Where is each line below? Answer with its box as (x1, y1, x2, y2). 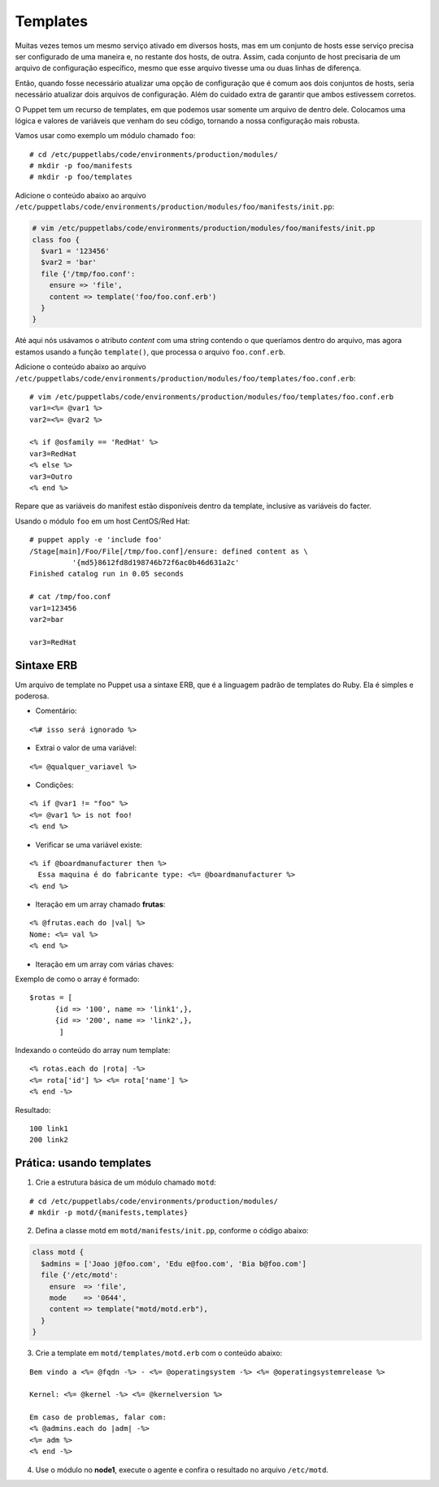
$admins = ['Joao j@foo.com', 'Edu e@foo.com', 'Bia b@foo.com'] (41, 1259, 307, 1268)
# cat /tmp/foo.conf (29, 592, 111, 602)
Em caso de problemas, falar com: (29, 1413, 167, 1422)
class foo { (32, 235, 80, 244)
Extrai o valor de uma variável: (35, 743, 137, 753)
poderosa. (15, 691, 50, 701)
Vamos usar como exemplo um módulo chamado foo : (15, 131, 196, 141)
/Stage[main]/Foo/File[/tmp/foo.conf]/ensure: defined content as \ (29, 546, 308, 556)
